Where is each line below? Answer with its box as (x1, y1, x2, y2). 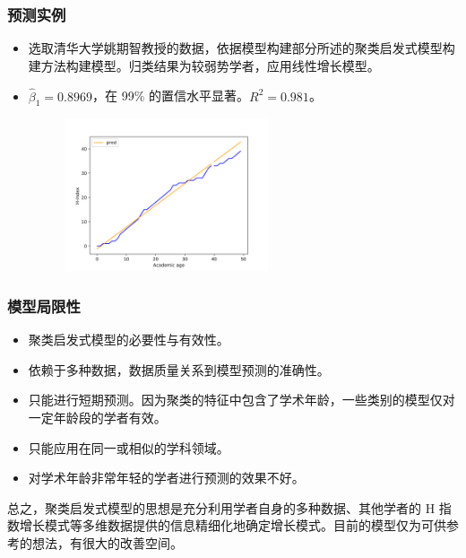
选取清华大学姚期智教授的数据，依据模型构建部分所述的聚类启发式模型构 (28, 39, 455, 57)
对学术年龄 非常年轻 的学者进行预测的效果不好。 (28, 468, 305, 487)
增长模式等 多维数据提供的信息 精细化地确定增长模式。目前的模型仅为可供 (19, 516, 446, 535)
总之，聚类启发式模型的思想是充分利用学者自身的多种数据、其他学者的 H (7, 498, 436, 517)
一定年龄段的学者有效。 (28, 408, 167, 427)
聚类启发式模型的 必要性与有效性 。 (28, 330, 229, 349)
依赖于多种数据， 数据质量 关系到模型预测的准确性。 (28, 360, 330, 379)
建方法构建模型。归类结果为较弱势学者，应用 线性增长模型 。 (28, 56, 380, 74)
